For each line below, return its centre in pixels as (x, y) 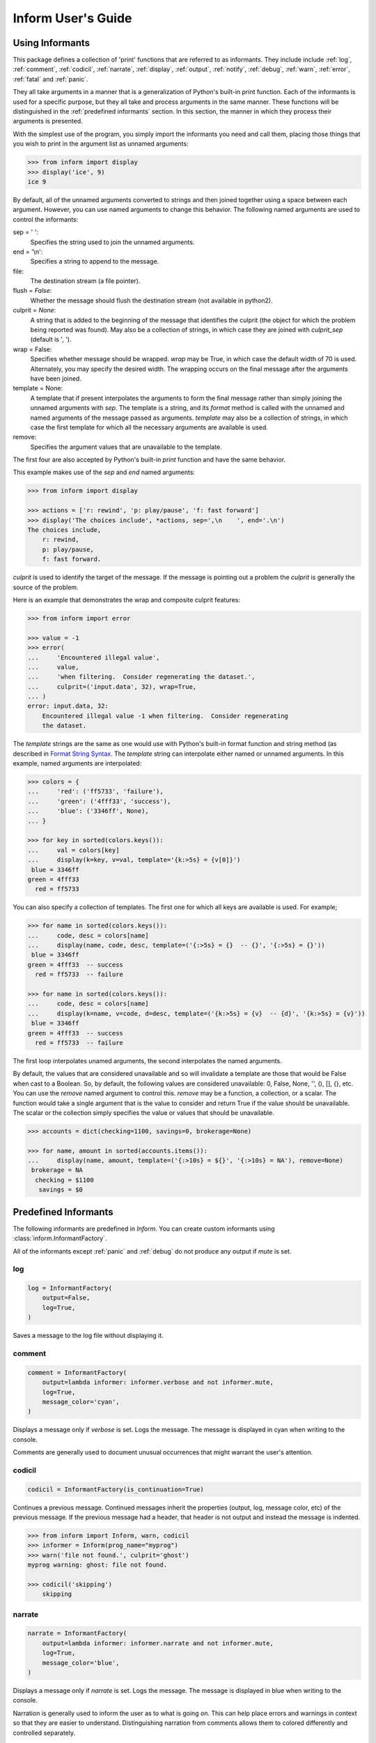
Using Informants (52, 43)
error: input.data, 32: (68, 706)
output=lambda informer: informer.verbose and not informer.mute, (158, 1383)
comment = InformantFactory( (77, 1372)
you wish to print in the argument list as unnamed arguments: (101, 144)
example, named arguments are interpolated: (77, 763)
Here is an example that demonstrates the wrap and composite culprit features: (126, 600)
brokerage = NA (57, 1170)
